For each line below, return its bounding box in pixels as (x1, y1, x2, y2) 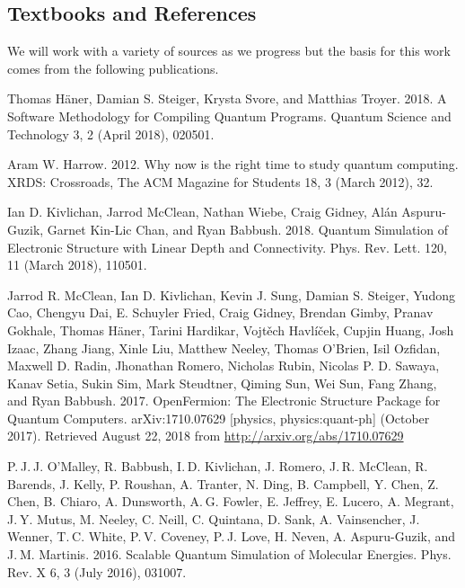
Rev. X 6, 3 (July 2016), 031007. (7, 562, 187, 581)
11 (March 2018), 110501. (7, 255, 147, 274)
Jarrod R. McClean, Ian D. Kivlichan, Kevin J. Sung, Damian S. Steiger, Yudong (7, 285, 455, 304)
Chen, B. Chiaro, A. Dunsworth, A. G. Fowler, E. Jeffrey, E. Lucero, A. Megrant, (7, 492, 454, 511)
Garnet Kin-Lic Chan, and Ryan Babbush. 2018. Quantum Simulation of (47, 219, 448, 238)
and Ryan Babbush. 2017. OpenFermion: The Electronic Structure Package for (7, 391, 441, 410)
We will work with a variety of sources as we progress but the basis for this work (7, 41, 451, 60)
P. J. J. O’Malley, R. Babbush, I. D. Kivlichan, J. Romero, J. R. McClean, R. (7, 457, 428, 476)
